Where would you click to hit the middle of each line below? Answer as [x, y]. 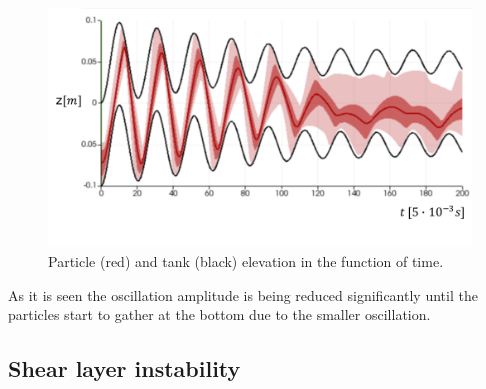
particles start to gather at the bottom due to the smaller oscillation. [219, 314]
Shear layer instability [124, 368]
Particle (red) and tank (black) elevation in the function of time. [246, 260]
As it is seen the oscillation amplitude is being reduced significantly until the [243, 294]
